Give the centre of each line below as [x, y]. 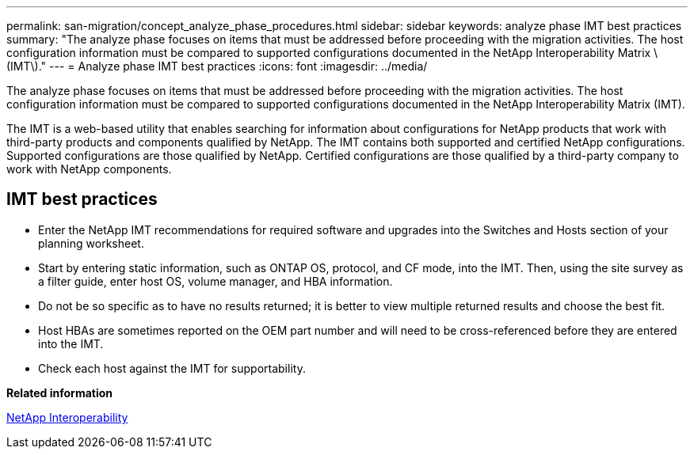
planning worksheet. [91, 243]
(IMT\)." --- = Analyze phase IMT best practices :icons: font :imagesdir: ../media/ [217, 66]
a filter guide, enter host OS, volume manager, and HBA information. [215, 281]
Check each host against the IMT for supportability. [172, 368]
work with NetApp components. [89, 169]
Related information [60, 392]
